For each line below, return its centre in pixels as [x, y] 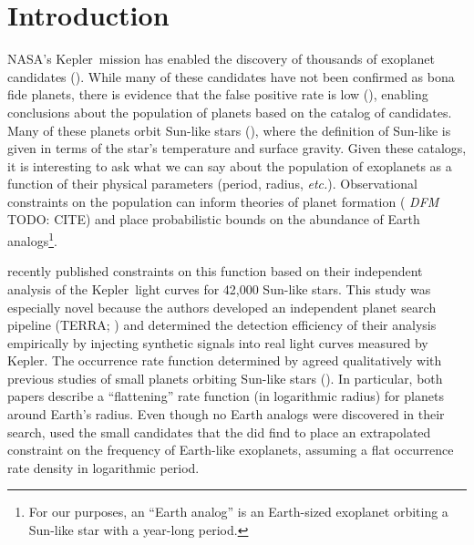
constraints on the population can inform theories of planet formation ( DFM [223, 201]
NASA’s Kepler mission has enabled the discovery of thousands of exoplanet [221, 59]
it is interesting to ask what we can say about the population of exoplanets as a [230, 165]
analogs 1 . [32, 239]
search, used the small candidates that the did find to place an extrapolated [219, 432]
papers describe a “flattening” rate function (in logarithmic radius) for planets [226, 396]
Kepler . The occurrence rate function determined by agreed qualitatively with [225, 360]
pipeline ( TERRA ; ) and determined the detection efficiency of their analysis [222, 325]
